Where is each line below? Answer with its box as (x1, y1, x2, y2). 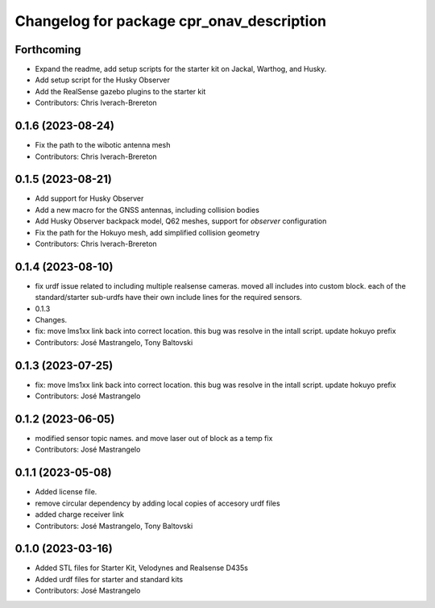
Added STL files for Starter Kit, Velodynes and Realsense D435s (35, 563, 249, 573)
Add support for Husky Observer (35, 194, 144, 203)
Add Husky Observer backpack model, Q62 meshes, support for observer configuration (35, 216, 327, 226)
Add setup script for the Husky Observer (35, 75, 171, 85)
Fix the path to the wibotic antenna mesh (35, 140, 171, 150)
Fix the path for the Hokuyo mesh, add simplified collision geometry (35, 227, 260, 237)
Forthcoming (14, 43, 81, 56)
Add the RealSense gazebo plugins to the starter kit (35, 86, 206, 96)
